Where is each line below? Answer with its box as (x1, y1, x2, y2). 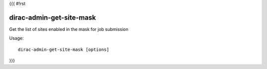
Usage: (9, 35, 24, 41)
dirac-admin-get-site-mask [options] (18, 46, 110, 52)
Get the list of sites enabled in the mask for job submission (9, 26, 129, 32)
